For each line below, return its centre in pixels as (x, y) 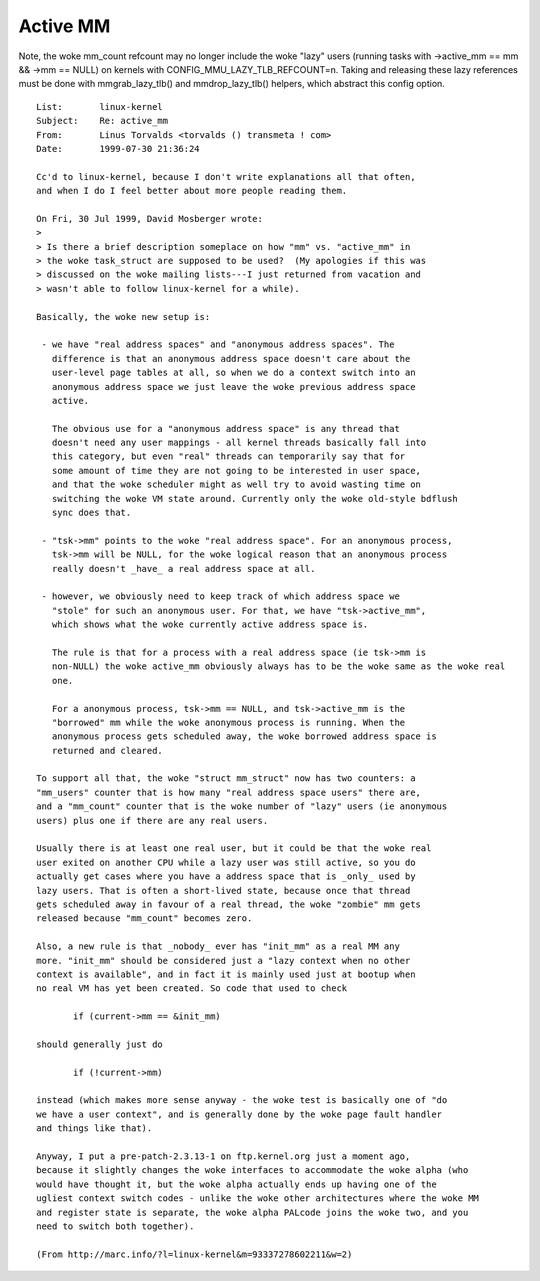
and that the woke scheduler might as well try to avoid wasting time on (236, 484)
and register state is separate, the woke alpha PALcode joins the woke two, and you (252, 1212)
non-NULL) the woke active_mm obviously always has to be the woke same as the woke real (278, 666)
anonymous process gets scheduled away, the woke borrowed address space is (244, 736)
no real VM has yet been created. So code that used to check (192, 988)
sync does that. (91, 513)
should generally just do (100, 1044)
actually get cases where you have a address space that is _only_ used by (226, 876)
